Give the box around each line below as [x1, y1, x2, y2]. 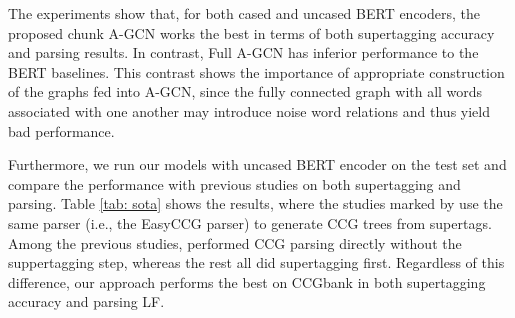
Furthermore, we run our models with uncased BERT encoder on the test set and [8, 154, 507, 175]
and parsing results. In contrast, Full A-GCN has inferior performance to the [8, 42, 479, 63]
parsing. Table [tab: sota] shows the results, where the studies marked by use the [8, 193, 503, 214]
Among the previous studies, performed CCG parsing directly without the [8, 232, 462, 253]
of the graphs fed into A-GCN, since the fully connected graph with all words [8, 81, 483, 102]
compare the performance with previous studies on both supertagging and [8, 173, 461, 194]
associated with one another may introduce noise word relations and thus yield [8, 100, 490, 121]
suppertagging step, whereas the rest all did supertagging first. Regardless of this [8, 252, 505, 273]
